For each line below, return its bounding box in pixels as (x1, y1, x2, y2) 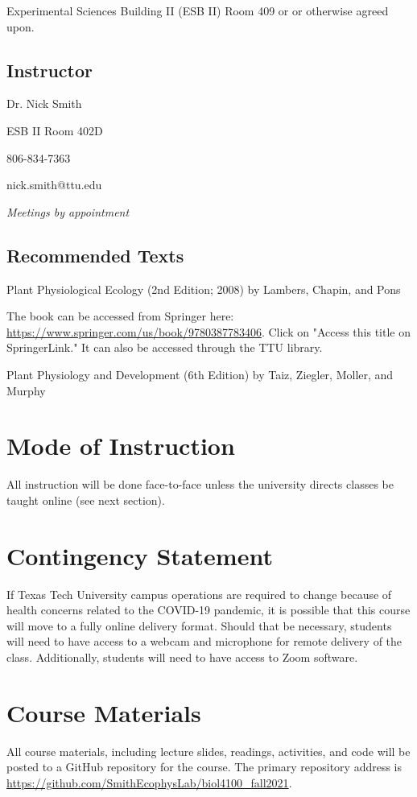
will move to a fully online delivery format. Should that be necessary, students (6, 617, 392, 634)
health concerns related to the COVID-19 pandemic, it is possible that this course (6, 601, 411, 618)
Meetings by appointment (6, 203, 130, 220)
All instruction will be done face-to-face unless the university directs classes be (6, 476, 394, 493)
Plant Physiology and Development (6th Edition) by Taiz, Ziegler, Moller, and (6, 365, 394, 382)
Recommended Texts (6, 242, 184, 267)
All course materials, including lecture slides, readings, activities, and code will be (6, 742, 411, 759)
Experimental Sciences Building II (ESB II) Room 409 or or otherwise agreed (6, 2, 389, 19)
